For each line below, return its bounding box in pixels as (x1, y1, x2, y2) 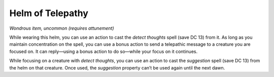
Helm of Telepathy (9, 8, 89, 19)
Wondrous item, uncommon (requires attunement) (9, 25, 114, 31)
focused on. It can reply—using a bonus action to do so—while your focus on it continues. (9, 48, 198, 54)
